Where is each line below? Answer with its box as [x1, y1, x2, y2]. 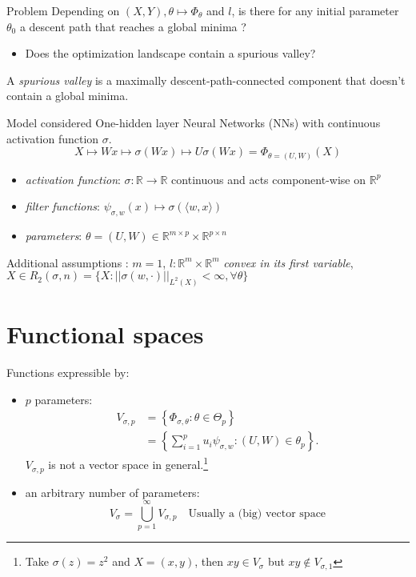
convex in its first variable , [223, 254, 354, 270]
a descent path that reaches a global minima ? [19, 18, 246, 34]
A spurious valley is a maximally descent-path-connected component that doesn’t [6, 71, 406, 88]
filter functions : [25, 198, 100, 214]
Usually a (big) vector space [188, 507, 326, 519]
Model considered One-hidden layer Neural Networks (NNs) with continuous [6, 114, 381, 130]
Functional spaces [6, 318, 204, 351]
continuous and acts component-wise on [171, 170, 366, 187]
